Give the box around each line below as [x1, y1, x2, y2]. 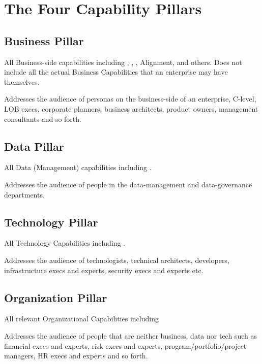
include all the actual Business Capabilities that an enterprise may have [4, 67, 228, 77]
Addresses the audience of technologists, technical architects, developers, [4, 254, 229, 265]
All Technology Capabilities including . [4, 238, 126, 248]
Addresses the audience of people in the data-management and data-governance [4, 179, 252, 189]
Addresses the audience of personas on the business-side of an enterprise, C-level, [4, 93, 256, 104]
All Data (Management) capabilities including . [4, 162, 152, 173]
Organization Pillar [4, 289, 107, 305]
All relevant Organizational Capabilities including [4, 313, 159, 324]
